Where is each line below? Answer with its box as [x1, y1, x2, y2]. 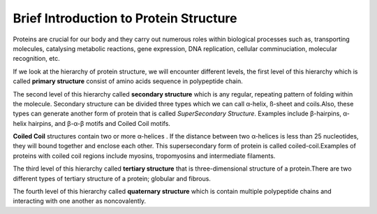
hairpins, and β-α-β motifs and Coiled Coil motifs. [28, 119, 171, 127]
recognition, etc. [13, 55, 61, 63]
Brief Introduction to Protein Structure [13, 10, 237, 26]
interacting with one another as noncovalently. [13, 197, 147, 206]
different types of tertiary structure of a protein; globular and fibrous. [13, 174, 211, 183]
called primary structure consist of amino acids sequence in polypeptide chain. [13, 77, 244, 85]
